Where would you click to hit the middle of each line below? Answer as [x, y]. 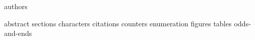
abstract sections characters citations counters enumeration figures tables [118, 23]
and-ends [18, 33]
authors [16, 6]
